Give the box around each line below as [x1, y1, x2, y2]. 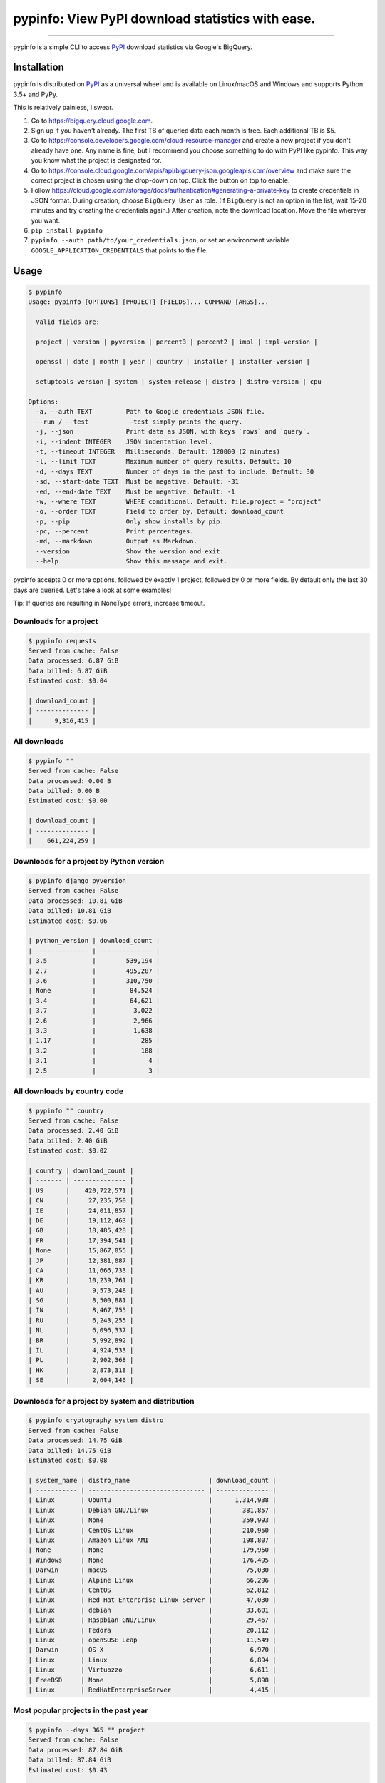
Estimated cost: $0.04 [28, 677, 108, 685]
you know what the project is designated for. [31, 156, 162, 165]
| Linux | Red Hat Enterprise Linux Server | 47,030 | [28, 1596, 277, 1604]
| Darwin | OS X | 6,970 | [28, 1646, 277, 1654]
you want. [31, 216, 61, 225]
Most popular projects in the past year [13, 1705, 148, 1715]
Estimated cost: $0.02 [28, 1147, 108, 1155]
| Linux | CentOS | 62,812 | [28, 1585, 277, 1594]
